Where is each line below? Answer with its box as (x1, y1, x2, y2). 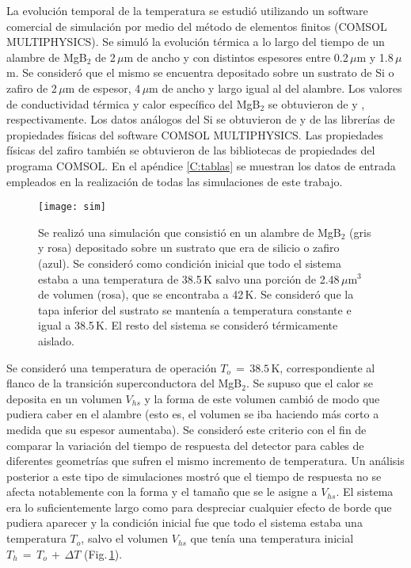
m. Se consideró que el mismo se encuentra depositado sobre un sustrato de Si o (6, 64, 394, 81)
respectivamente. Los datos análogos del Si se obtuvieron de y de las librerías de (6, 111, 395, 128)
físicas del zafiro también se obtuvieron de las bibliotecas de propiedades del (6, 142, 375, 158)
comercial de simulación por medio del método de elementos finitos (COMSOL (6, 17, 387, 34)
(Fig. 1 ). (83, 545, 123, 562)
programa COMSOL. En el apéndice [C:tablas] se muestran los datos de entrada (6, 157, 396, 173)
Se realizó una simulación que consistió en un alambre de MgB (38, 223, 341, 240)
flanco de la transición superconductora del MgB (6, 375, 242, 391)
